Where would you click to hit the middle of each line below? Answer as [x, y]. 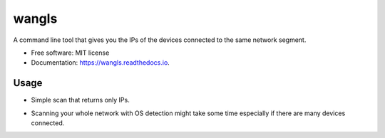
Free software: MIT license [70, 53]
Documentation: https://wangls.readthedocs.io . [101, 63]
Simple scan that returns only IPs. [80, 100]
